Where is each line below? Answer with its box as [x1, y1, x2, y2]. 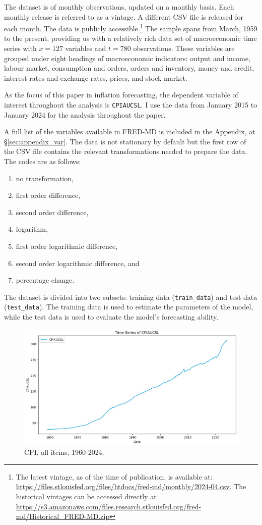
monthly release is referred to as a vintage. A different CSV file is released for [4, 11, 244, 22]
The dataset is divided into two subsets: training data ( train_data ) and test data [4, 291, 257, 302]
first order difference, [16, 190, 81, 200]
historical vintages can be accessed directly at [16, 491, 157, 501]
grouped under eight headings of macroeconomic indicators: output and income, [4, 52, 250, 63]
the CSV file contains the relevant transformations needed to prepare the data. [4, 146, 247, 156]
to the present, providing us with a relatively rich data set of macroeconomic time [4, 33, 257, 43]
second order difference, [16, 206, 89, 217]
